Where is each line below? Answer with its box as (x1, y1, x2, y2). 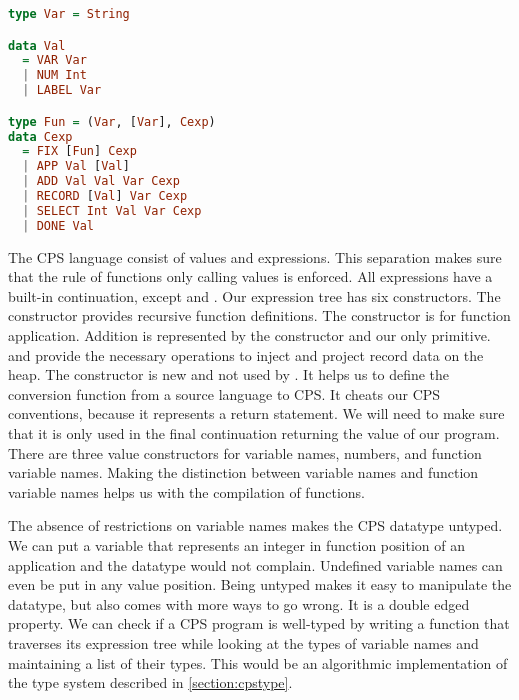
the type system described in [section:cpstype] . (8, 672, 293, 693)
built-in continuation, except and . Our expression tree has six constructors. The (8, 285, 501, 306)
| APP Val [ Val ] (22, 159, 130, 174)
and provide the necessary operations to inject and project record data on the (8, 344, 484, 365)
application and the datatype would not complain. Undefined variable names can (8, 554, 503, 575)
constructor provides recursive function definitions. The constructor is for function (8, 305, 511, 326)
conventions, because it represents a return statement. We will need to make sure (8, 403, 505, 424)
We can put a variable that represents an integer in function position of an (8, 535, 465, 555)
